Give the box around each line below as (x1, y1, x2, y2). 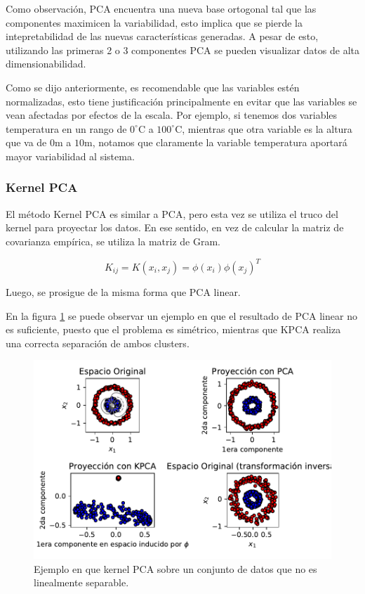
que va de (6, 135, 47, 150)
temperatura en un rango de (6, 121, 127, 136)
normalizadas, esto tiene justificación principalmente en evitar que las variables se (6, 93, 357, 108)
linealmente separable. (34, 575, 129, 590)
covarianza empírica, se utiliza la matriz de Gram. (6, 233, 220, 248)
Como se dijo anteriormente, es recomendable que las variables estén (6, 79, 300, 94)
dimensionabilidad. (6, 56, 86, 71)
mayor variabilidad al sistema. (6, 148, 135, 163)
